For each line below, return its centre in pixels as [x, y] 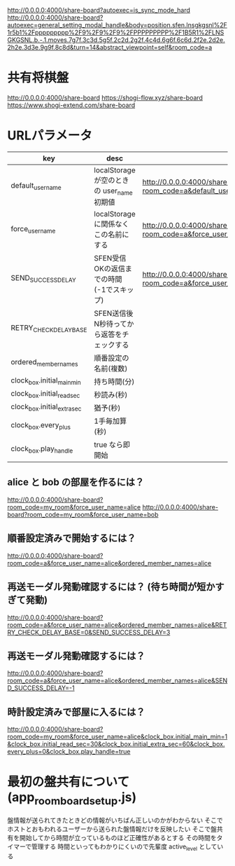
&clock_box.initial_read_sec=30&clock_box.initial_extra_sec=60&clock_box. [116, 744]
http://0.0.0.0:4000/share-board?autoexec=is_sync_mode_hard [99, 10]
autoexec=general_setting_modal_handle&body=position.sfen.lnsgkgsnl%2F [117, 25]
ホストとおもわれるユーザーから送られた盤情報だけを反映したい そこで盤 [112, 829]
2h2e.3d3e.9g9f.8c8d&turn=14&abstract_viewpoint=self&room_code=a [110, 47]
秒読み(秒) [111, 395]
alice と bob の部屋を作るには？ [76, 482]
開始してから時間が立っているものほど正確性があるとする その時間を [118, 837]
